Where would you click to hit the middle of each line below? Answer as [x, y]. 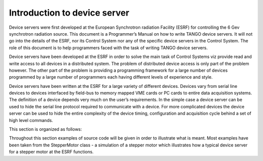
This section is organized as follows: [46, 129]
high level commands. [31, 120]
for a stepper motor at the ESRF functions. [51, 152]
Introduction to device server [69, 13]
